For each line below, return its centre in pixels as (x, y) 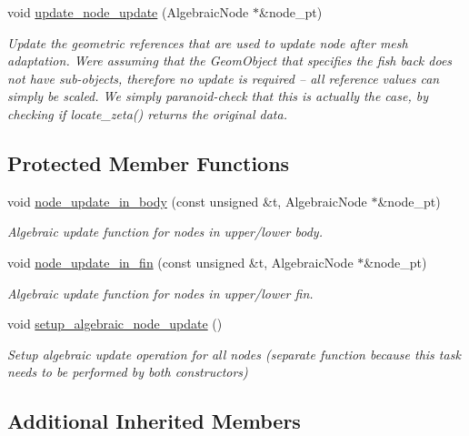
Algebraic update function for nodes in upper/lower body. (165, 232)
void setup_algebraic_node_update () (115, 324)
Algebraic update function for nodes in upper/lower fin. (160, 293)
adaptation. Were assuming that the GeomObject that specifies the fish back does (230, 61)
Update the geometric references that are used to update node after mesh (208, 42)
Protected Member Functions (149, 162)
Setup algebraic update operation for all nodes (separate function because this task (234, 354)
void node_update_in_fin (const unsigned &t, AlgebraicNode (180, 262)
